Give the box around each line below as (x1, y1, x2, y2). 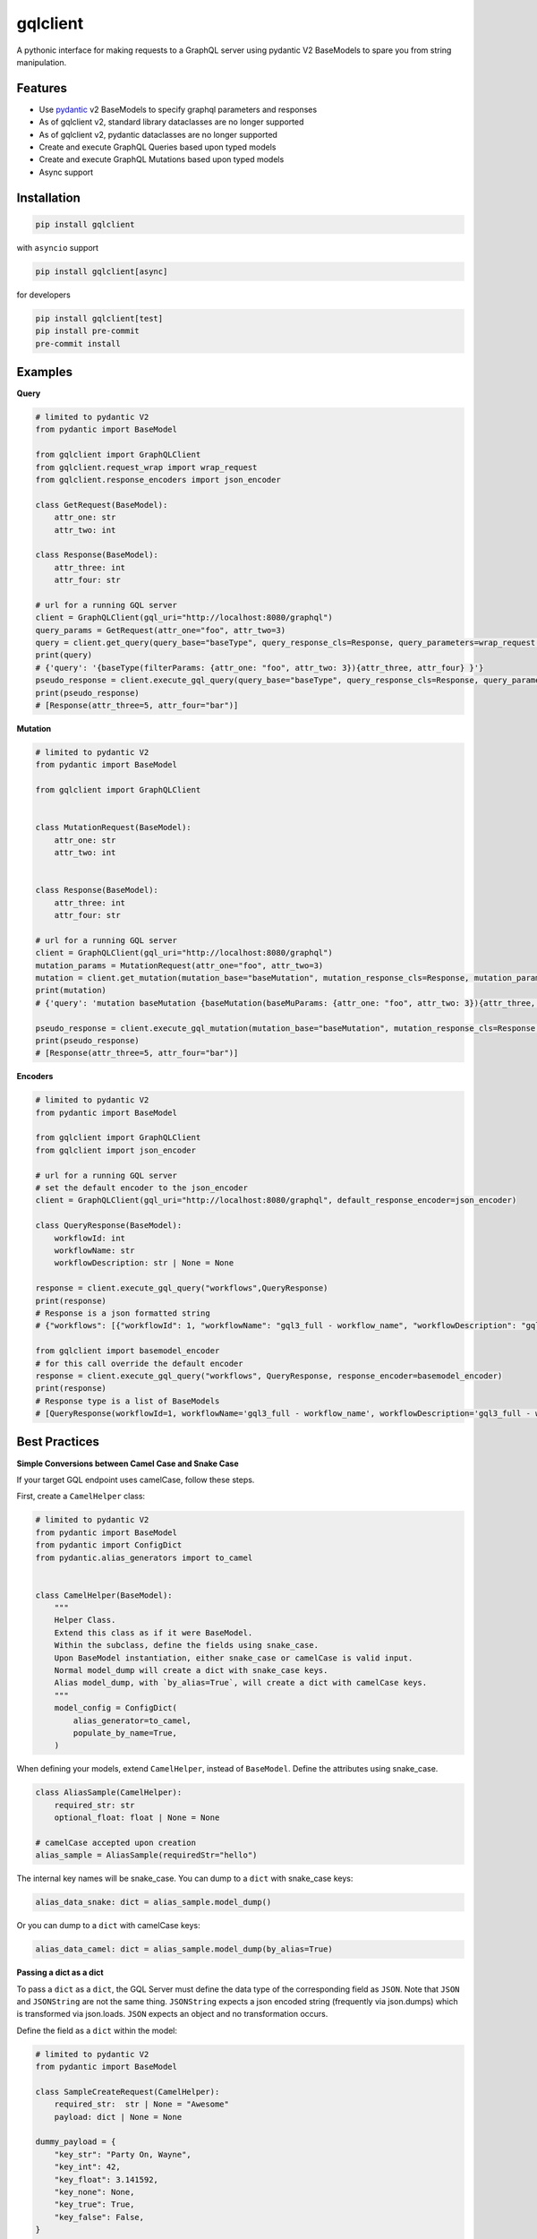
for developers (16, 289, 71, 300)
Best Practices (16, 1434, 100, 1450)
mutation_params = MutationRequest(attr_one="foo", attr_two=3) (35, 960, 324, 971)
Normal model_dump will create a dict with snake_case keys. (54, 1666, 328, 1676)
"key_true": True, (54, 2200, 135, 2209)
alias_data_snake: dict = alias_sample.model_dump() (35, 1897, 272, 1908)
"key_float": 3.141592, (54, 2175, 158, 2184)
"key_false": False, (54, 2212, 145, 2222)
